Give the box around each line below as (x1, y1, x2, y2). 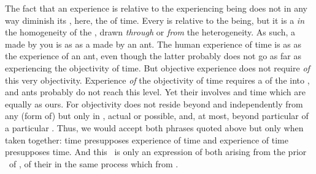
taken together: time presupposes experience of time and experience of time (5, 133, 288, 146)
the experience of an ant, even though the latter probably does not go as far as (5, 49, 301, 62)
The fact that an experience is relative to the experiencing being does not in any (5, 2, 307, 14)
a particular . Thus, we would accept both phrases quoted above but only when (5, 121, 304, 134)
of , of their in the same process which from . (9, 157, 179, 170)
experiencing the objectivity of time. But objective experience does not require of (5, 61, 310, 74)
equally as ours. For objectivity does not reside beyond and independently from (5, 97, 303, 110)
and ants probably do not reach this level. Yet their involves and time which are (5, 85, 306, 98)
